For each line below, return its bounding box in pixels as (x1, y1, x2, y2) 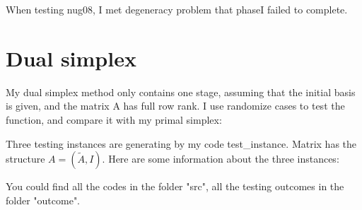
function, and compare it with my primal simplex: (6, 112, 222, 127)
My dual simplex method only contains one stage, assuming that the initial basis (6, 84, 356, 99)
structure (6, 151, 45, 166)
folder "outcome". (6, 192, 81, 207)
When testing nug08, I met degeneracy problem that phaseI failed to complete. (6, 2, 348, 16)
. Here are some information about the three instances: (102, 151, 339, 166)
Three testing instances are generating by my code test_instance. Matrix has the (6, 136, 357, 151)
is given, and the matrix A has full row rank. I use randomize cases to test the (6, 98, 345, 113)
